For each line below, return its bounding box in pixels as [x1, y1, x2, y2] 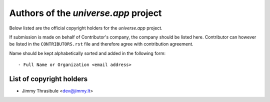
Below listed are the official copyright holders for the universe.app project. [9, 25, 162, 31]
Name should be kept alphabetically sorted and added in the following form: [9, 50, 166, 56]
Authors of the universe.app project [9, 7, 162, 18]
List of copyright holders [9, 74, 87, 83]
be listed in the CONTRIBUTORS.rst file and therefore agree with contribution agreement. [9, 41, 193, 47]
